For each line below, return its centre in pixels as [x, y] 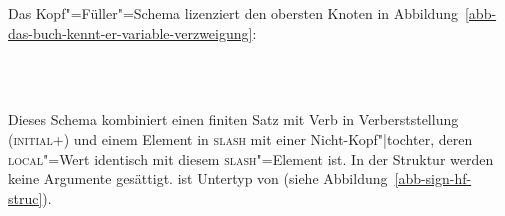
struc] [25, 197]
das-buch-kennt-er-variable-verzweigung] [130, 32]
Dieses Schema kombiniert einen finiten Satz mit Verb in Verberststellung [233, 119]
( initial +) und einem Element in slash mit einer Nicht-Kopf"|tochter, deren [240, 138]
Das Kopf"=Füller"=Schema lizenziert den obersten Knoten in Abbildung [233, 13]
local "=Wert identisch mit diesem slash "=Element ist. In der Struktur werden [251, 158]
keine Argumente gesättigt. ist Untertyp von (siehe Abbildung [198, 178]
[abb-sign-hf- [433, 178]
